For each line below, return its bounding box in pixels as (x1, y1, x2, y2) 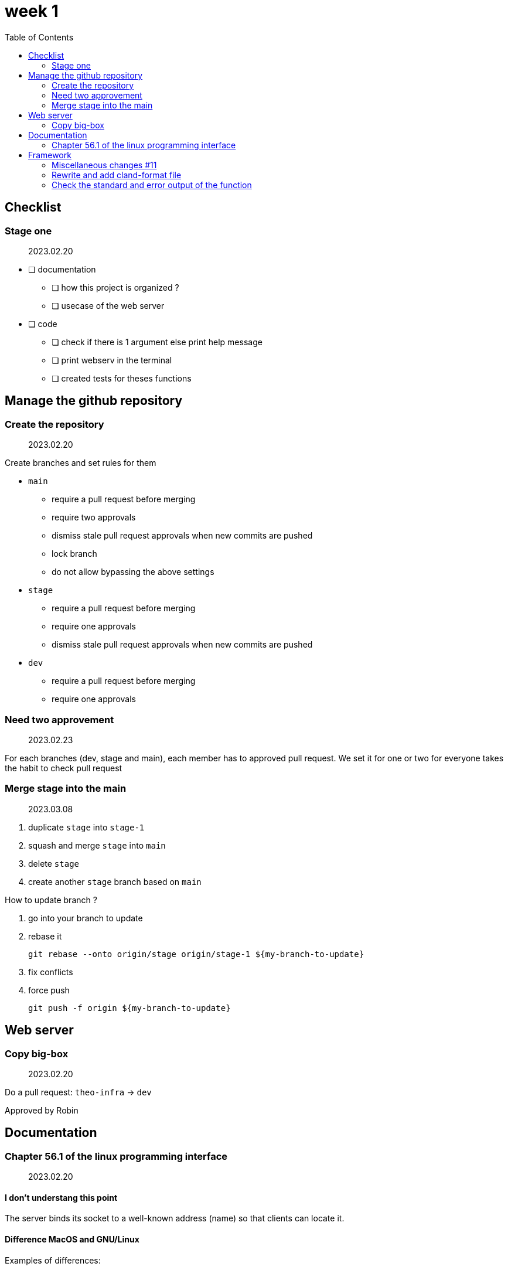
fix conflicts (28, 966, 73, 977)
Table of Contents (5, 32, 74, 42)
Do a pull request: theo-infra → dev (5, 1087, 152, 1097)
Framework (28, 149, 71, 160)
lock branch (52, 549, 97, 559)
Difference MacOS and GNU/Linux (5, 1234, 139, 1244)
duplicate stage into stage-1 (28, 822, 145, 832)
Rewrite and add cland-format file (52, 169, 182, 180)
